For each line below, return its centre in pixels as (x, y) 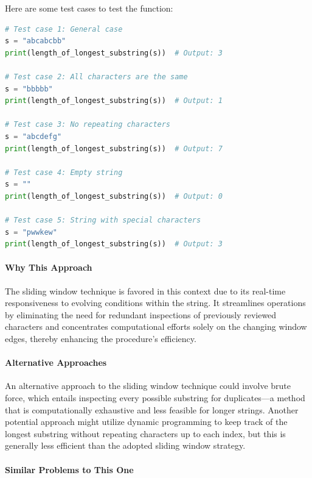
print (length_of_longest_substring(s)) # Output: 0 (114, 196)
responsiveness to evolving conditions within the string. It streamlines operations (155, 303)
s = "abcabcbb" (36, 41)
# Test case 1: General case (64, 29)
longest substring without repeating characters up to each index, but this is (145, 433)
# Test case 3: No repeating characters (88, 125)
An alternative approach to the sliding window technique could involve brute (148, 386)
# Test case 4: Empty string (64, 172)
